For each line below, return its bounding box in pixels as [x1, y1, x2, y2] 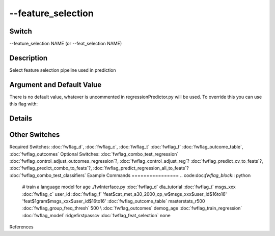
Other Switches [9, 130, 60, 139]
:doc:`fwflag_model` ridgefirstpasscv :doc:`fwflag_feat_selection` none [22, 212, 171, 218]
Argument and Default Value [9, 80, 102, 89]
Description [9, 53, 48, 62]
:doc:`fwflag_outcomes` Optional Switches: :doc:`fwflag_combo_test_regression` [9, 151, 179, 157]
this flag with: [9, 101, 38, 107]
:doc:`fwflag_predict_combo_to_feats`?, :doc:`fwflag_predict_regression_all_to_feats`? [9, 165, 189, 171]
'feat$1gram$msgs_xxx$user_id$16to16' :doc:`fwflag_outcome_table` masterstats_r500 [22, 198, 205, 204]
